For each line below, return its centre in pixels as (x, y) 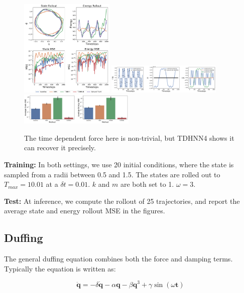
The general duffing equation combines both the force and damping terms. (118, 259)
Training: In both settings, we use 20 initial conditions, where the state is (119, 165)
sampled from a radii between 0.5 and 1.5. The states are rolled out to (112, 174)
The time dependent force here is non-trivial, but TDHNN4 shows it (129, 137)
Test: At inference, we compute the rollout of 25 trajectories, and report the (122, 201)
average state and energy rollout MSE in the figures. (85, 211)
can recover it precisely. (60, 148)
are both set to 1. (147, 184)
